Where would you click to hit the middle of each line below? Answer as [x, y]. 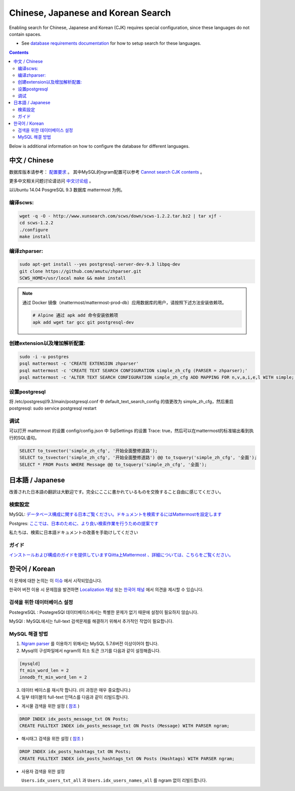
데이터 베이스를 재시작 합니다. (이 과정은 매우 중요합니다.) [76, 690]
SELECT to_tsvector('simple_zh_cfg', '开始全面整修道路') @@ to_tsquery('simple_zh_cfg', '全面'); [138, 458]
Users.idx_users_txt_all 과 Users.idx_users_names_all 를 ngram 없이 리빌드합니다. [114, 780]
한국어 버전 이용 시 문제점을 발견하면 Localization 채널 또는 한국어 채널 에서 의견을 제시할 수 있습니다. [106, 589]
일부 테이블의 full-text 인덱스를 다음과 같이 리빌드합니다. [75, 697]
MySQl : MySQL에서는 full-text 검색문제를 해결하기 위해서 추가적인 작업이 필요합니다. [91, 621]
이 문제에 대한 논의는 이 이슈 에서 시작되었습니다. [56, 581]
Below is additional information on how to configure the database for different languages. [99, 146]
